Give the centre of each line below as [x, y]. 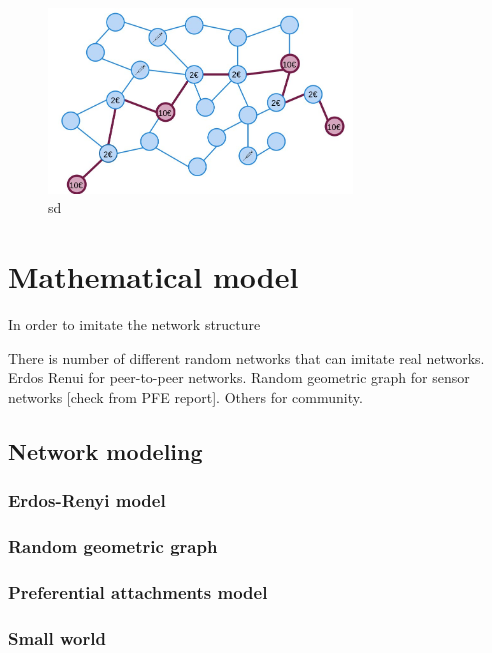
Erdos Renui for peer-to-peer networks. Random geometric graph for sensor [239, 377]
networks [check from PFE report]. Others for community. [185, 396]
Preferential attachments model [138, 591]
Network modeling [105, 450]
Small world [57, 637]
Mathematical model [153, 276]
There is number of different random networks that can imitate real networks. [246, 357]
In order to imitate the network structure [134, 323]
